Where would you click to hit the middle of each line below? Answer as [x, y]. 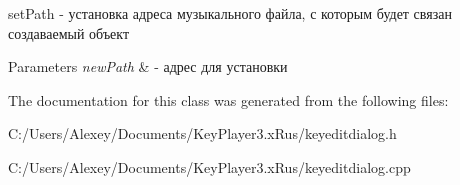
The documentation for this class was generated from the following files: [228, 99]
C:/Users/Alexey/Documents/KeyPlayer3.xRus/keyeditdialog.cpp [209, 166]
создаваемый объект [69, 32]
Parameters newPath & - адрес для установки [148, 66]
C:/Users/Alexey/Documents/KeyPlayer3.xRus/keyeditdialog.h [202, 133]
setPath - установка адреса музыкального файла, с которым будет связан [230, 13]
